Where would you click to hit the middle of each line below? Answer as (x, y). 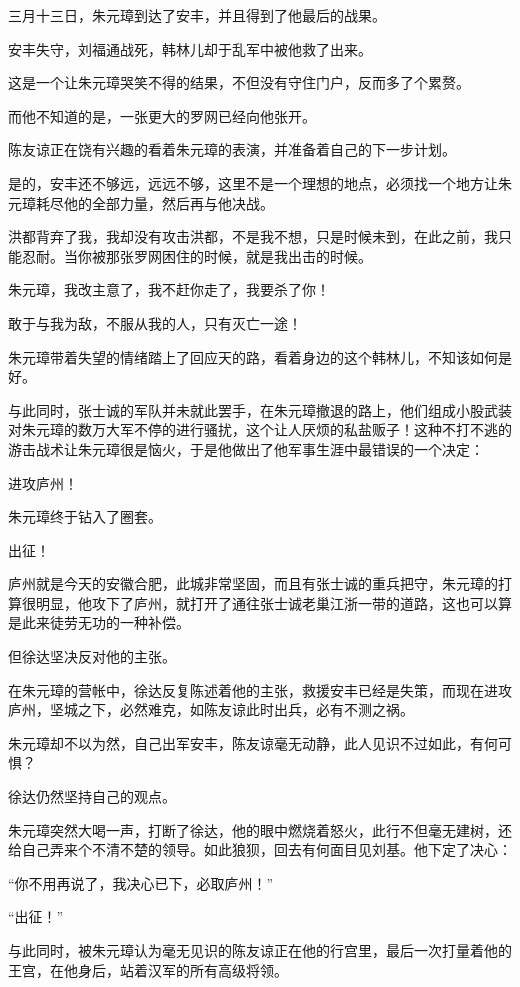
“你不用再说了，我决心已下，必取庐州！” (141, 882)
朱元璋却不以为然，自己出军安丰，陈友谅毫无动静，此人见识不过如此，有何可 (260, 742)
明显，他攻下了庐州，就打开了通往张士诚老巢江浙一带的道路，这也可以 (266, 602)
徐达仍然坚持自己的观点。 (92, 796)
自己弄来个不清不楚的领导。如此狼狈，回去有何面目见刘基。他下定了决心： (266, 849)
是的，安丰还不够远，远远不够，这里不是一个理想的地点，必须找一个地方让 (253, 182)
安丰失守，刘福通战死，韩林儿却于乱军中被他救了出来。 (190, 48)
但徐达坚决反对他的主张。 (92, 656)
